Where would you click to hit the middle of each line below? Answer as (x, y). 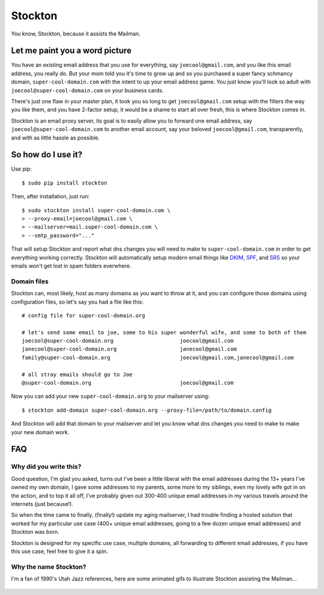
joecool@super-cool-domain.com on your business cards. (88, 90)
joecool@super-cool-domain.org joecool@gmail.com (128, 341)
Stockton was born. (35, 532)
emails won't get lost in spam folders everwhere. (71, 266)
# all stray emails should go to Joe (77, 374)
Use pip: (22, 169)
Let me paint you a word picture (71, 51)
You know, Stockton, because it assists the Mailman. (76, 34)
